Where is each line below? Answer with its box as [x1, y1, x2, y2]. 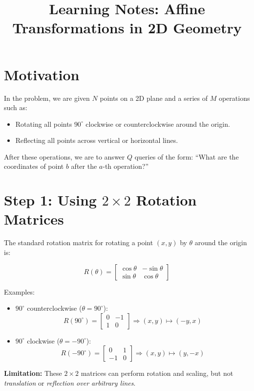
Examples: [4, 286, 35, 297]
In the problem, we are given [4, 92, 90, 103]
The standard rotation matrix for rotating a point [4, 237, 153, 248]
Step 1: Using [4, 190, 97, 210]
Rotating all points [15, 118, 72, 129]
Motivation [4, 64, 80, 84]
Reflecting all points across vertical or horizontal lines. [15, 135, 178, 145]
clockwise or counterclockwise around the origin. [85, 118, 230, 129]
